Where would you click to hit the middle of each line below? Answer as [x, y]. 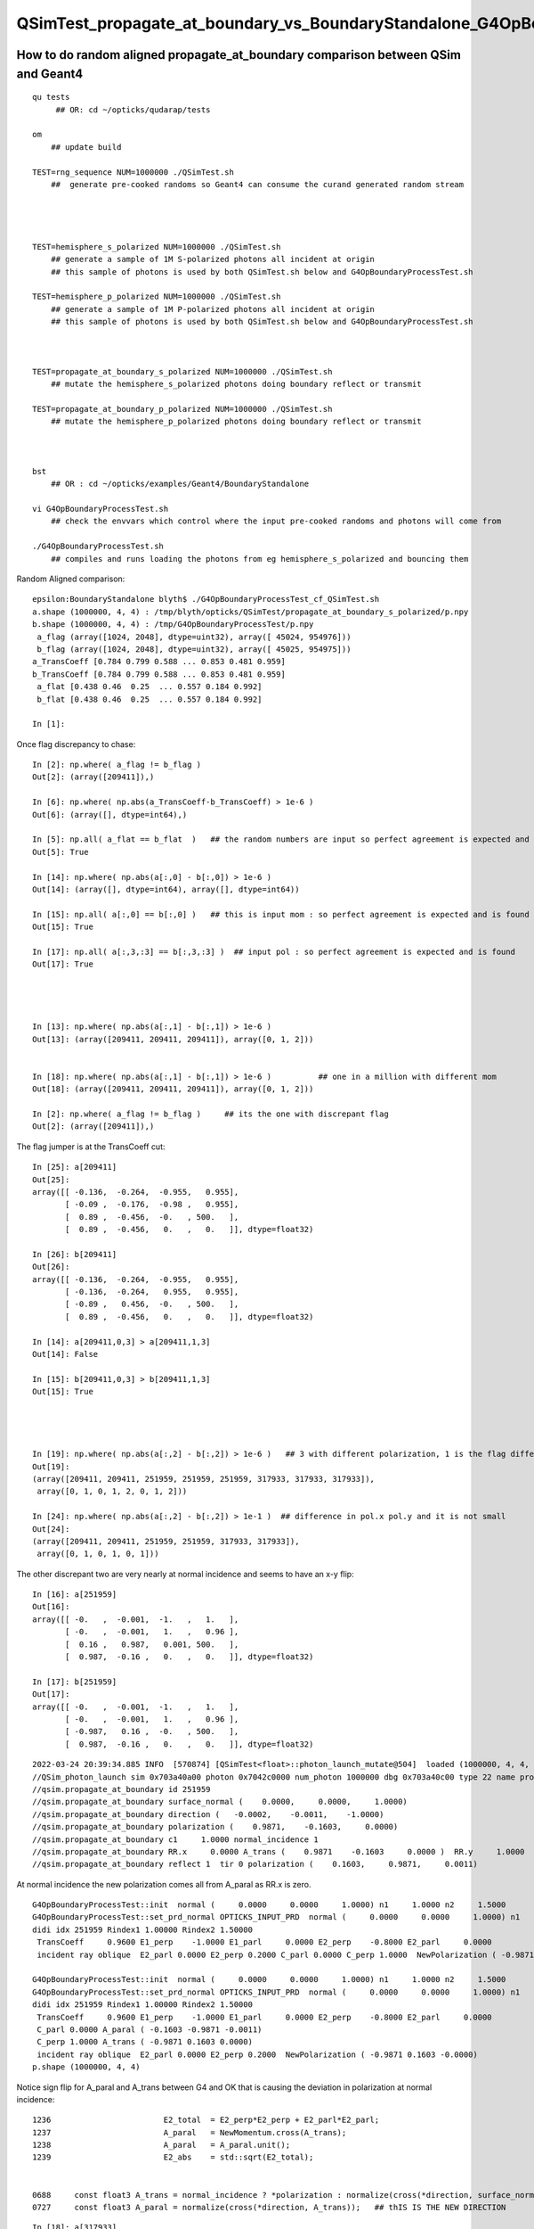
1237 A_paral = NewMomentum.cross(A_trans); [190, 2132]
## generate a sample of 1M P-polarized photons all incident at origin [213, 309]
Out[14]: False [65, 1354]
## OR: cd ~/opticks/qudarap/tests [133, 110]
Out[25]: [51, 1180]
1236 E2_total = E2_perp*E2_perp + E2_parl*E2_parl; [206, 2120]
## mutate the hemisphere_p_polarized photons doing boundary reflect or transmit [236, 422]
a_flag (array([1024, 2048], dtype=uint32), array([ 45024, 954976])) [194, 637]
